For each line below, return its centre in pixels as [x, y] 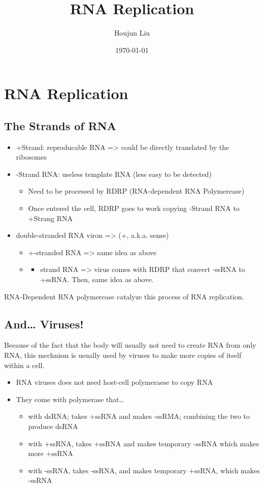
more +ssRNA [51, 453]
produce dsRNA [53, 426]
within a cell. [24, 365]
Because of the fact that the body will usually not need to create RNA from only [130, 345]
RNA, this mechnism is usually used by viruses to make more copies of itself [123, 355]
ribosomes [31, 157]
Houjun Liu [132, 33]
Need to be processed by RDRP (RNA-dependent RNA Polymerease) [136, 191]
